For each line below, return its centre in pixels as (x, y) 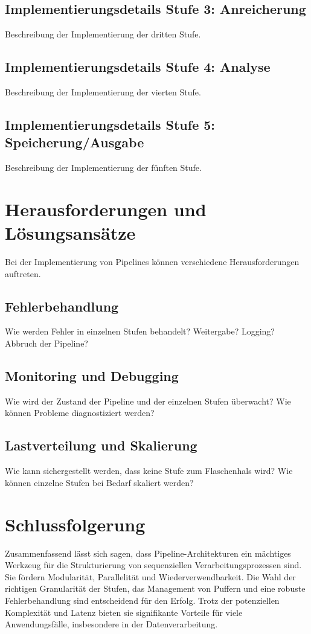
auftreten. (23, 273)
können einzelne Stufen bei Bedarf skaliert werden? (99, 482)
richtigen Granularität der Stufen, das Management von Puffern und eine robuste (155, 588)
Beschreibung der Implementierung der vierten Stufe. (103, 92)
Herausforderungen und (106, 209)
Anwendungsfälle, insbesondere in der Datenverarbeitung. (111, 624)
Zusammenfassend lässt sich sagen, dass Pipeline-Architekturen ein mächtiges (148, 553)
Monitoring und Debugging (92, 376)
